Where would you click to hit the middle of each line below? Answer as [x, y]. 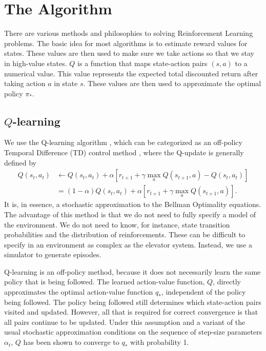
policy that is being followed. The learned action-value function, [105, 282]
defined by [21, 162]
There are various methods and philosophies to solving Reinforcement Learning [129, 33]
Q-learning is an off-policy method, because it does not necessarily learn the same [132, 271]
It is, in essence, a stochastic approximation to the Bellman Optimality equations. [133, 204]
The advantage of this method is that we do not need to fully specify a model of [130, 214]
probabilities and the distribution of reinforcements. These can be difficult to [125, 234]
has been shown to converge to [71, 342]
